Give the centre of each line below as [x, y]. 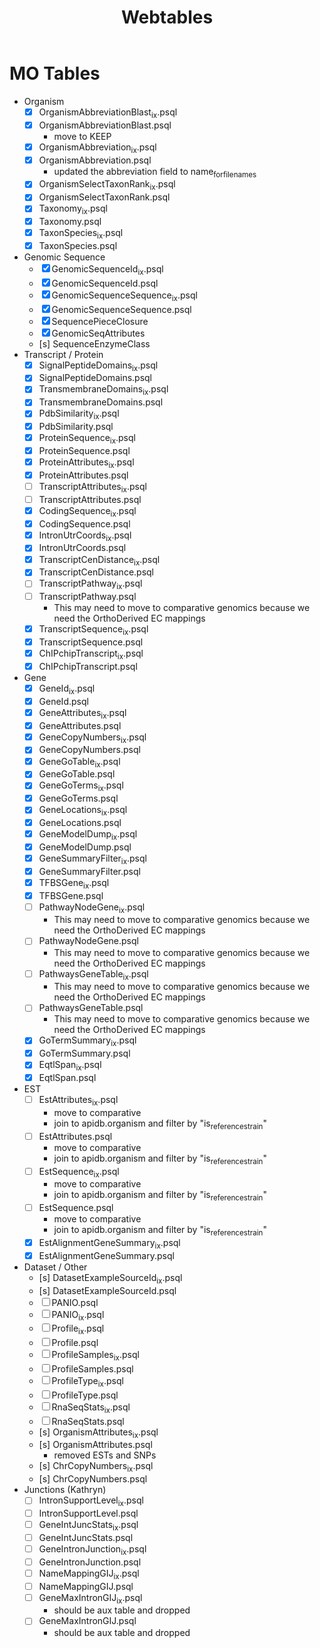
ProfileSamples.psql [92, 1369]
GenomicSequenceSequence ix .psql [124, 296]
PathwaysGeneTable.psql [91, 1008]
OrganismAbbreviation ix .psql [97, 148]
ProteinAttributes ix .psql [86, 463]
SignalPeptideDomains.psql [95, 378]
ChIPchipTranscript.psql [88, 666]
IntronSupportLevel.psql [88, 1513]
